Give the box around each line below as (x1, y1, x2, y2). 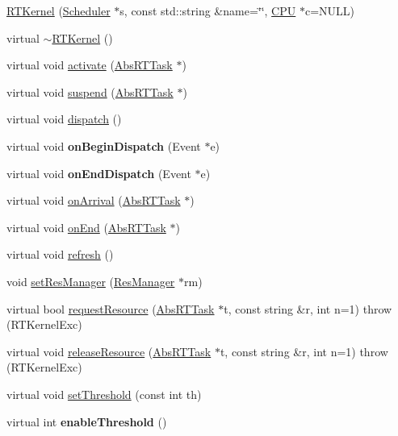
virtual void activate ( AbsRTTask (6, 56, 173, 73)
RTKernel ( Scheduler (6, 2, 111, 19)
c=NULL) (304, 2, 354, 19)
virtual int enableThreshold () (6, 413, 167, 430)
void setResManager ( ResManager (6, 272, 175, 289)
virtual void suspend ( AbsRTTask (6, 83, 174, 100)
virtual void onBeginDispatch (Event (6, 137, 201, 154)
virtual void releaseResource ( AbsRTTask (6, 343, 212, 359)
